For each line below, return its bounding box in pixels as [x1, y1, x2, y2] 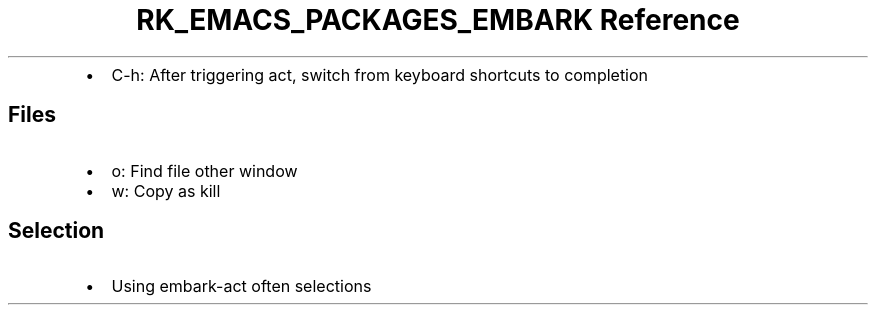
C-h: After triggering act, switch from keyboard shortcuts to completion [111, 64, 649, 85]
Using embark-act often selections [111, 276, 372, 297]
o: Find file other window [111, 160, 298, 181]
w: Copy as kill [111, 180, 221, 201]
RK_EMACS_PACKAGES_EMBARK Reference [136, 3, 740, 37]
